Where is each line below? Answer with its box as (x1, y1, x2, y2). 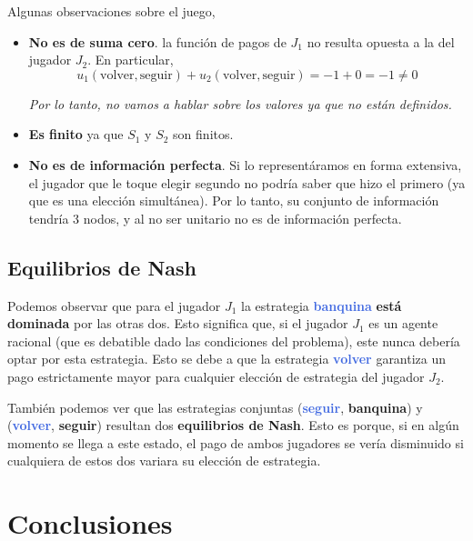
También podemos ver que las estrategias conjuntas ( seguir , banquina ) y (7, 397, 423, 416)
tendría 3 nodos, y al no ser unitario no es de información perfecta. (28, 208, 402, 227)
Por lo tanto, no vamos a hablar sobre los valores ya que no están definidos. (28, 94, 452, 113)
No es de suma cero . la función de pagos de (28, 32, 287, 51)
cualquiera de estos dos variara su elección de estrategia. (7, 451, 321, 470)
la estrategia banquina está (241, 296, 402, 315)
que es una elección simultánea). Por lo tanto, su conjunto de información (28, 191, 439, 210)
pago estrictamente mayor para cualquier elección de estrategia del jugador (7, 366, 425, 386)
